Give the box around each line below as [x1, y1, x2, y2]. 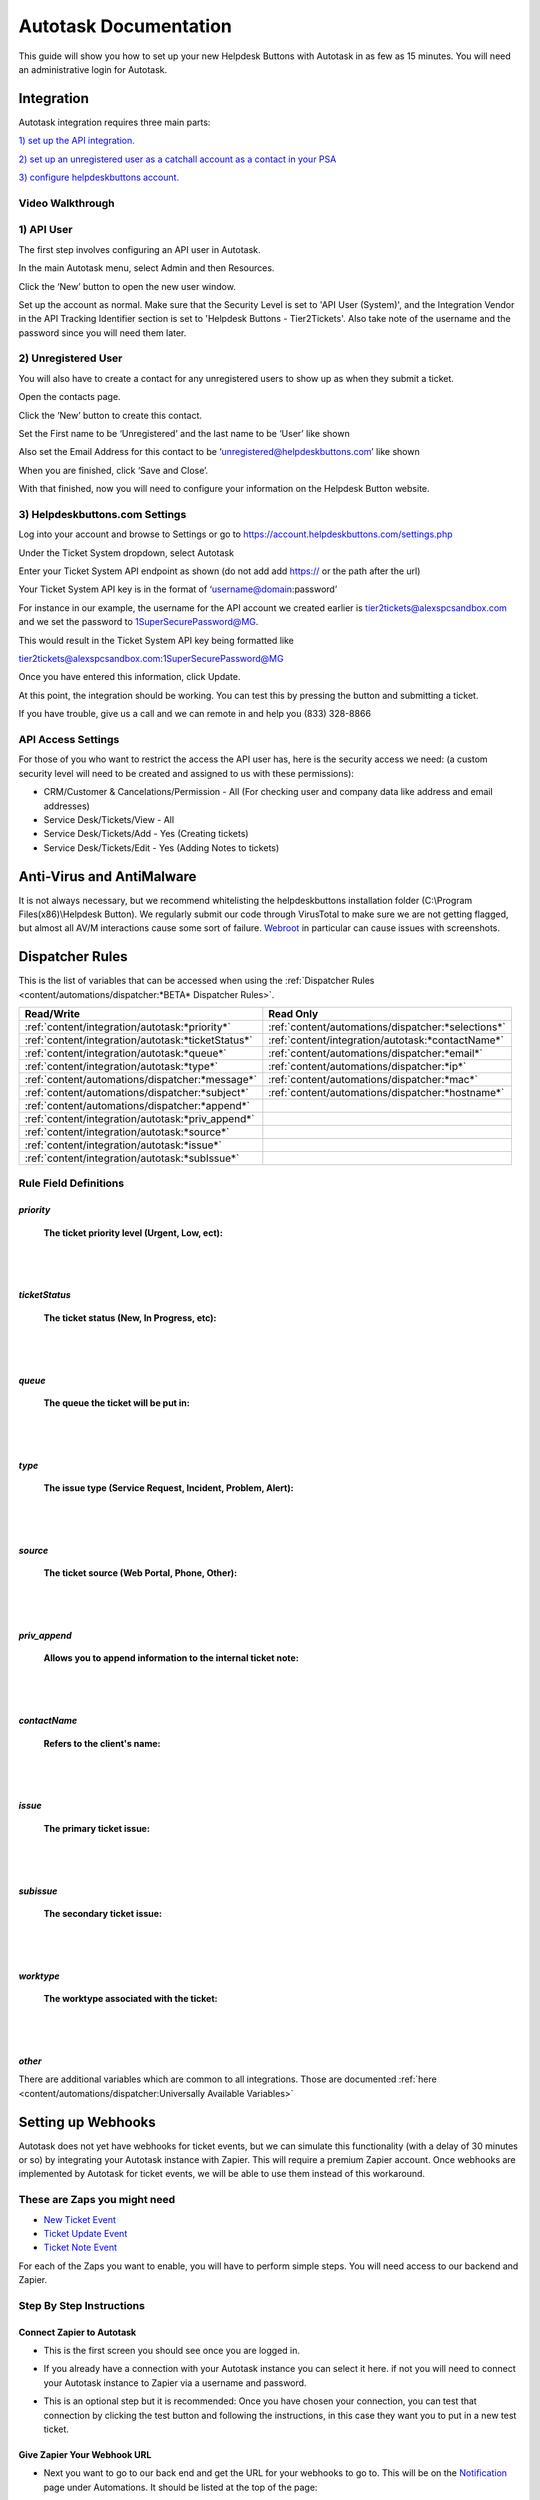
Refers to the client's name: [43, 1737, 161, 1749]
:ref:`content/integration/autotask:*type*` [24, 1060, 219, 1074]
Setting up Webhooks [18, 2113, 156, 2130]
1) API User [18, 223, 73, 237]
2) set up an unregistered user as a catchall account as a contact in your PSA [18, 153, 337, 165]
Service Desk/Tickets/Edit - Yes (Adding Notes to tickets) [43, 841, 280, 854]
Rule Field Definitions [18, 1176, 125, 1190]
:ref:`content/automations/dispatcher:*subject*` [24, 1086, 249, 1100]
